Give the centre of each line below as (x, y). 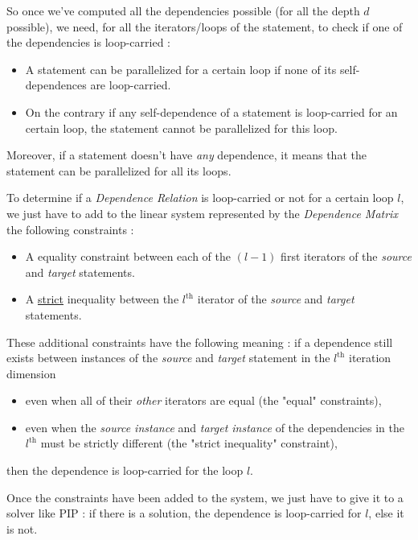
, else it (386, 513)
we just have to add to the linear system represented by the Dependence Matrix (202, 213)
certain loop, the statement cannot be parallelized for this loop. (181, 128)
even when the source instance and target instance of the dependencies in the (215, 427)
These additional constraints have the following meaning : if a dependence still (200, 342)
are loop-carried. (131, 85)
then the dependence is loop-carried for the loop (125, 470)
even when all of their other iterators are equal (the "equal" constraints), (203, 400)
